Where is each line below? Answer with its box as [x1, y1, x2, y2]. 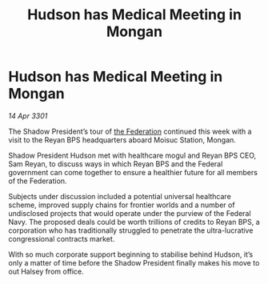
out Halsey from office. [8, 266, 84, 276]
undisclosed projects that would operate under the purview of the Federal [8, 208, 251, 218]
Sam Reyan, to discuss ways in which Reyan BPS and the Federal [8, 158, 223, 169]
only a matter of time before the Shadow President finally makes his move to [8, 258, 260, 267]
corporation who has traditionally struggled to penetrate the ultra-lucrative [8, 226, 254, 235]
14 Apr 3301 [8, 110, 48, 121]
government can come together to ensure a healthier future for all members [8, 167, 258, 177]
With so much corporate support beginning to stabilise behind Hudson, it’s [8, 250, 254, 259]
